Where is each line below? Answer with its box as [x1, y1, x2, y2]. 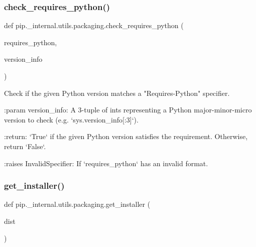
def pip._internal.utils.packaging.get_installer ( [4, 199, 151, 209]
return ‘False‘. [4, 141, 46, 151]
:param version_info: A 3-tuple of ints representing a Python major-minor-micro [4, 104, 252, 115]
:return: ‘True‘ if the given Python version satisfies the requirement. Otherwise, [4, 131, 248, 142]
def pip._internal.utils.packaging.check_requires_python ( [4, 20, 184, 31]
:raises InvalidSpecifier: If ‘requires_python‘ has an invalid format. [4, 158, 208, 168]
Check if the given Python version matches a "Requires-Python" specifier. [4, 87, 230, 98]
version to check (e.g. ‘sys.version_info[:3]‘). [4, 114, 139, 125]
